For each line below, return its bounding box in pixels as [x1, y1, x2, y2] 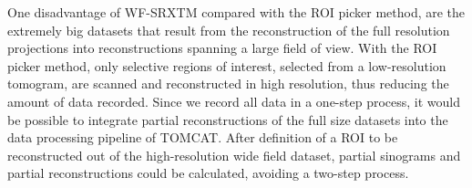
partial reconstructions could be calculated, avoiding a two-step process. [7, 163, 409, 183]
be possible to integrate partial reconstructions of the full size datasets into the [7, 110, 448, 129]
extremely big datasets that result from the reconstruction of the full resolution [7, 20, 450, 39]
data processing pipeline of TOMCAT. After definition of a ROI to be [7, 128, 398, 147]
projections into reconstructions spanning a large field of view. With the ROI [7, 38, 437, 57]
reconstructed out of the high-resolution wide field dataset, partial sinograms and [7, 145, 461, 164]
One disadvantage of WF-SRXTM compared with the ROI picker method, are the [7, 3, 466, 21]
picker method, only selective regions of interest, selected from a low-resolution [7, 56, 446, 75]
